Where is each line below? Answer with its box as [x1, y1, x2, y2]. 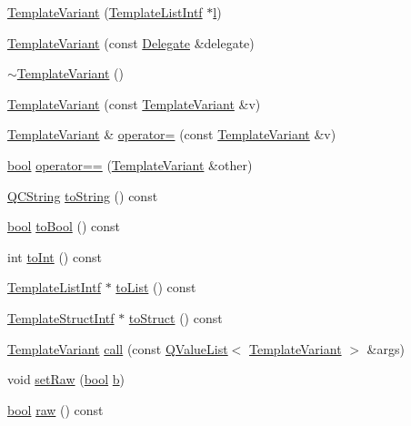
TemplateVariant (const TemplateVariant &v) [7, 94, 261, 113]
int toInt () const [7, 247, 102, 266]
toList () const [115, 278, 196, 297]
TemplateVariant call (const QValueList [7, 339, 228, 358]
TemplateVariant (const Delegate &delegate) [7, 33, 255, 52]
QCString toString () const [7, 186, 158, 205]
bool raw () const [7, 400, 104, 419]
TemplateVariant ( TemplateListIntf [7, 3, 203, 21]
